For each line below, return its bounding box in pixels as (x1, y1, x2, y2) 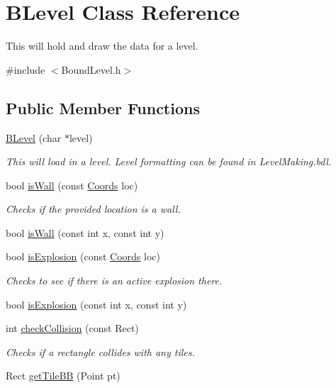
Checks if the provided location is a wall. (6, 201, 181, 216)
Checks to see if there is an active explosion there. (6, 273, 223, 288)
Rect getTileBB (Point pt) (6, 368, 121, 383)
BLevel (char (6, 130, 62, 145)
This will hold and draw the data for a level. (6, 38, 198, 53)
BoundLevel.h (61, 62, 121, 77)
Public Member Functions (6, 96, 200, 118)
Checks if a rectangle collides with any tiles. (6, 344, 195, 359)
